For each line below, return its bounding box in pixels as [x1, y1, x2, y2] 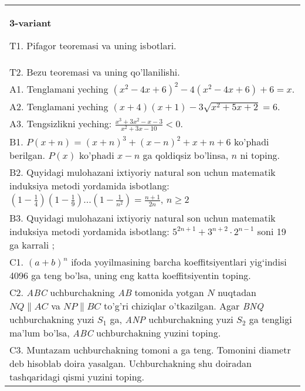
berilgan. [9, 148, 45, 162]
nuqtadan [218, 285, 256, 300]
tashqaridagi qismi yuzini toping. [9, 370, 145, 384]
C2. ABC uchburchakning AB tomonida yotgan [9, 285, 204, 300]
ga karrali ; [9, 238, 55, 252]
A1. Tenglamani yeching [9, 82, 109, 96]
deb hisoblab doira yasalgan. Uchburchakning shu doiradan [9, 356, 252, 370]
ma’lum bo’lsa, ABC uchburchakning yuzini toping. [9, 326, 221, 340]
